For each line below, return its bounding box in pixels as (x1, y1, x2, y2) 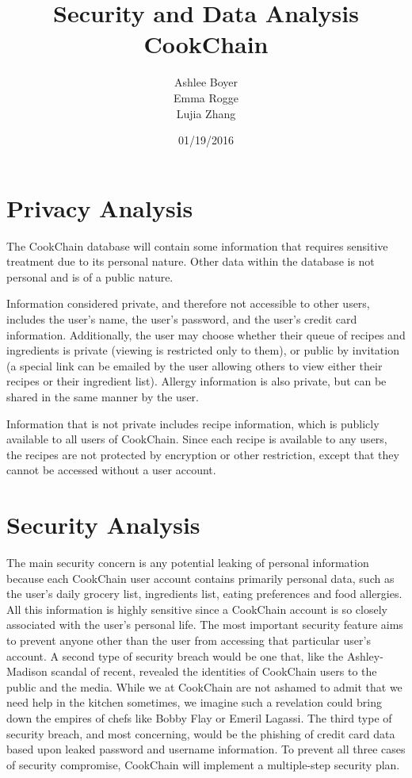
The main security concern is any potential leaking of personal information (6, 554, 369, 571)
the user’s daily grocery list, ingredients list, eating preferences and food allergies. (6, 585, 402, 602)
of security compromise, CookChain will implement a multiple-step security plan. (6, 756, 400, 772)
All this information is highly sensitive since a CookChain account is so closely (6, 600, 387, 617)
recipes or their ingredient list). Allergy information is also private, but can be (6, 373, 387, 389)
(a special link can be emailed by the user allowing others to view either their (6, 357, 383, 374)
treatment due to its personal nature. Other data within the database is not (6, 253, 375, 270)
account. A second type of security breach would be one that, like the (6, 647, 344, 664)
